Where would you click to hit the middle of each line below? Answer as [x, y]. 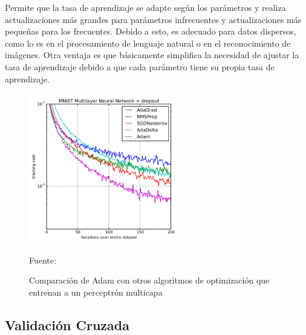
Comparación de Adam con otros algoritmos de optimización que [149, 280]
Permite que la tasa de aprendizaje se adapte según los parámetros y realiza [145, 7]
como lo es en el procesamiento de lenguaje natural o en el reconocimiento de [148, 43]
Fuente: [43, 260]
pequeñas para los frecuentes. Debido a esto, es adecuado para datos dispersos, [151, 31]
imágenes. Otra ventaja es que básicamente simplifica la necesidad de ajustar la [152, 55]
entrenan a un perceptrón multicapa [96, 292]
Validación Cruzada [67, 324]
